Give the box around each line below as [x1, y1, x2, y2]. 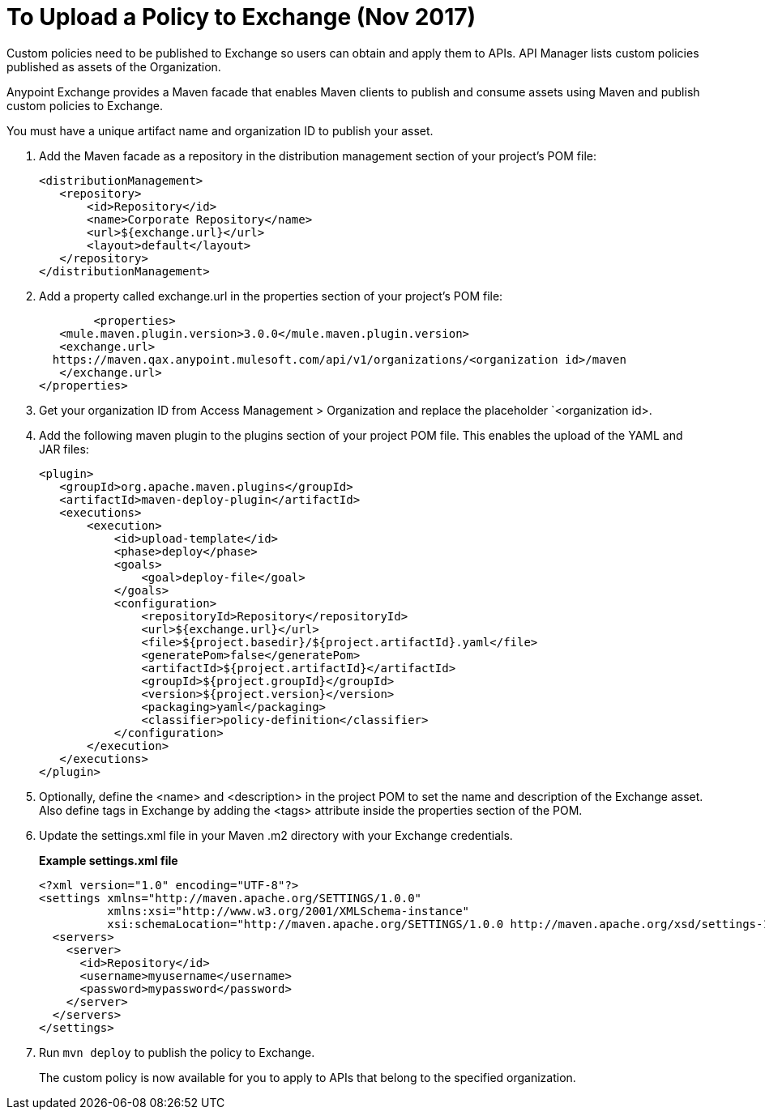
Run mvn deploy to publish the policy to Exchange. [39, 1045, 315, 1059]
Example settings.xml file [39, 853, 178, 867]
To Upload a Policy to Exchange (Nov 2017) [6, 3, 477, 31]
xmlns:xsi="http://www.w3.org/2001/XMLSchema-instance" [107, 904, 470, 918]
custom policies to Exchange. [6, 98, 164, 113]
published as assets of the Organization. [6, 59, 221, 74]
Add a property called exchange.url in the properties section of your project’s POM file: [39, 288, 503, 303]
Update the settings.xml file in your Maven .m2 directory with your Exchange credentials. [39, 828, 513, 842]
